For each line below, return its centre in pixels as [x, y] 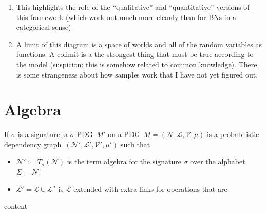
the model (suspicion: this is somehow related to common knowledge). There [137, 64]
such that [135, 144]
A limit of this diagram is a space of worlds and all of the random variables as [139, 44]
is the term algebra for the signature [124, 161]
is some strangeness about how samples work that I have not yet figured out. [137, 74]
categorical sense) [44, 27]
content [16, 206]
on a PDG [124, 134]
